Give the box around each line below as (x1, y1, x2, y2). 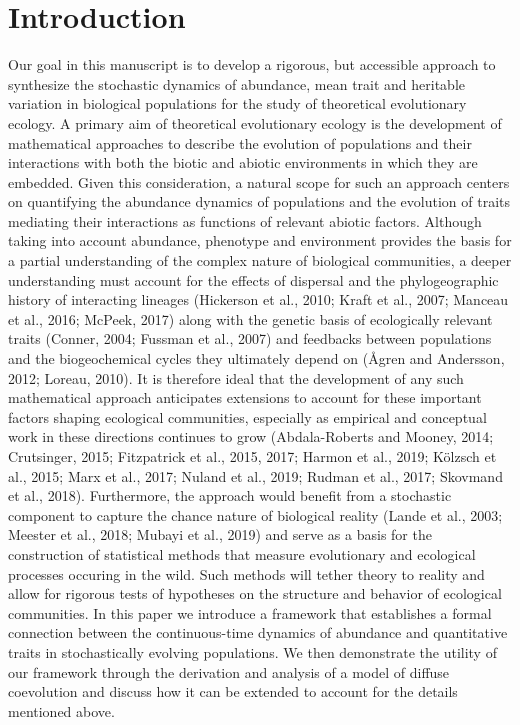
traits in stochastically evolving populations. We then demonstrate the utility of (8, 641, 497, 662)
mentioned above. (8, 700, 115, 721)
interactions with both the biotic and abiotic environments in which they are (8, 152, 478, 173)
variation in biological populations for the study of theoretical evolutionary (8, 93, 467, 114)
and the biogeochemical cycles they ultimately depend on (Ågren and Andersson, (8, 348, 505, 369)
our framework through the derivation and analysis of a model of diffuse (8, 661, 450, 682)
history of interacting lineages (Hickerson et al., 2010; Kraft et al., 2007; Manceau (8, 289, 509, 310)
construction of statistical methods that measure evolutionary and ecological (8, 543, 476, 564)
